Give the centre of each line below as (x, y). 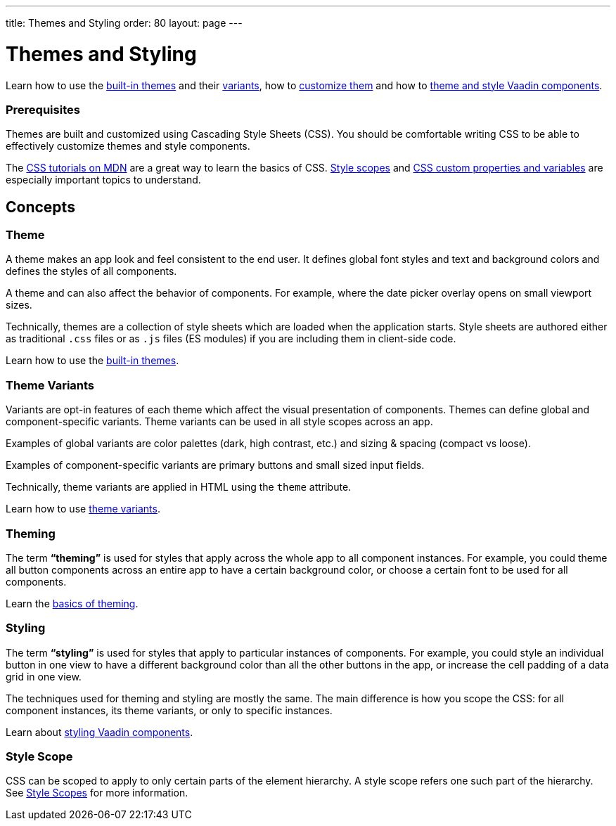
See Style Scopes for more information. (97, 793)
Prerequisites (43, 109)
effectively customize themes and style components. (128, 146)
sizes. (19, 305)
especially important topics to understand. (103, 180)
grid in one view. (44, 676)
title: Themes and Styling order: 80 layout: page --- (124, 23)
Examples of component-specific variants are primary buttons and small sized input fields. (215, 465)
